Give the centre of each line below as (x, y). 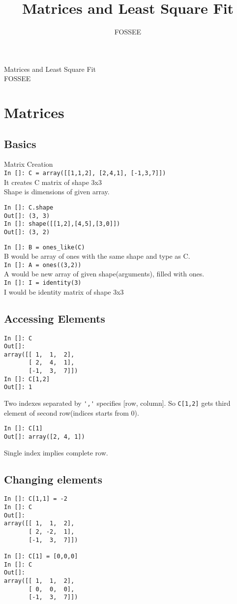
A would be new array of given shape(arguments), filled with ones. (104, 274)
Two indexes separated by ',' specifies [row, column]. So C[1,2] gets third (117, 403)
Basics (20, 143)
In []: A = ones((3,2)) (43, 265)
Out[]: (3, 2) (27, 232)
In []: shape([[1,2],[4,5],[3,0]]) (62, 224)
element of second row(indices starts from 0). (72, 412)
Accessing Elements (55, 318)
